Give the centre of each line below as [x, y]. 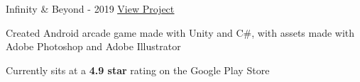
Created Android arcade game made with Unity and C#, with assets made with [180, 32]
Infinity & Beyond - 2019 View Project [90, 8]
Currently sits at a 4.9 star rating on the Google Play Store [138, 70]
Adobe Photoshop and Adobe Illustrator [93, 46]
